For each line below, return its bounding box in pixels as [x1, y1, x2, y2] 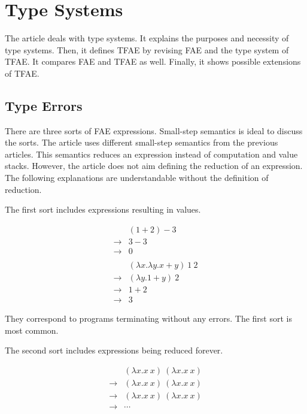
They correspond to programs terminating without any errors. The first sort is [5, 312, 292, 325]
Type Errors [5, 96, 83, 114]
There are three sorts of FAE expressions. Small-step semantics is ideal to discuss [5, 124, 303, 137]
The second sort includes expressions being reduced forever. [5, 344, 223, 356]
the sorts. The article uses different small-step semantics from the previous [5, 136, 278, 149]
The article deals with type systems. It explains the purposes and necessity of [5, 32, 289, 44]
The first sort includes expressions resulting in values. [5, 203, 201, 216]
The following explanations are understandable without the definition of [5, 171, 269, 184]
